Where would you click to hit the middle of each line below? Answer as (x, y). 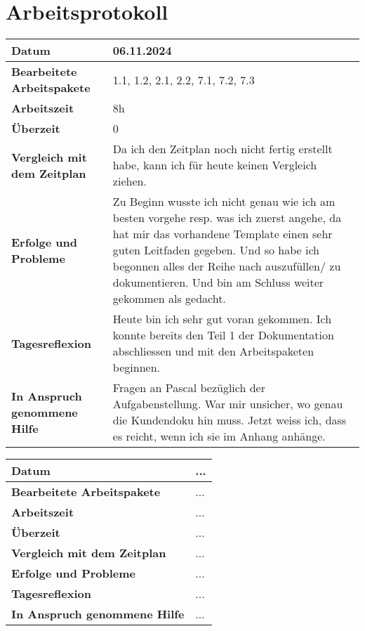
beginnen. (136, 367)
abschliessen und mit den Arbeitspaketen (213, 351)
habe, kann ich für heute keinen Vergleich (215, 165)
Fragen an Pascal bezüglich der (189, 388)
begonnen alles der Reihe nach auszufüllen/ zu (227, 266)
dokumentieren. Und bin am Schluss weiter (218, 282)
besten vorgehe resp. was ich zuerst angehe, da (227, 218)
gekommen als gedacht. (169, 299)
